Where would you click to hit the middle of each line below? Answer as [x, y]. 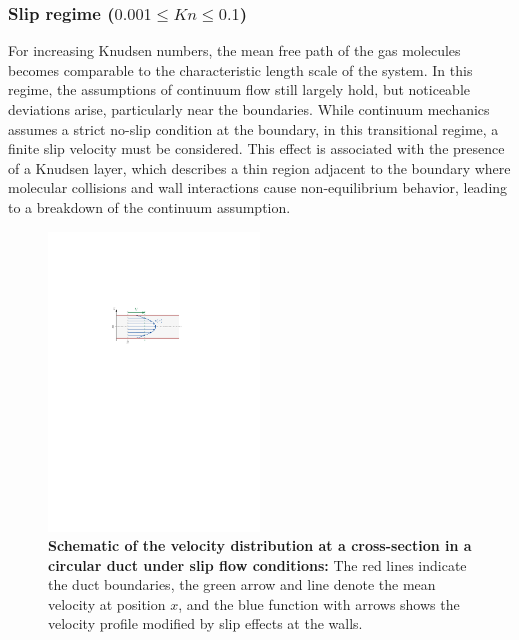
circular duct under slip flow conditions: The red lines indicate [257, 564]
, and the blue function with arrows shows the [319, 603]
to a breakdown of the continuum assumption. [149, 206]
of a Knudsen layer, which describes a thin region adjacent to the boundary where [259, 167]
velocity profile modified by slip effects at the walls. [205, 623]
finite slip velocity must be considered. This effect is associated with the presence [256, 148]
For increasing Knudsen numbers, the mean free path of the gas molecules [234, 50]
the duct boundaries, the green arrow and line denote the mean [242, 584]
